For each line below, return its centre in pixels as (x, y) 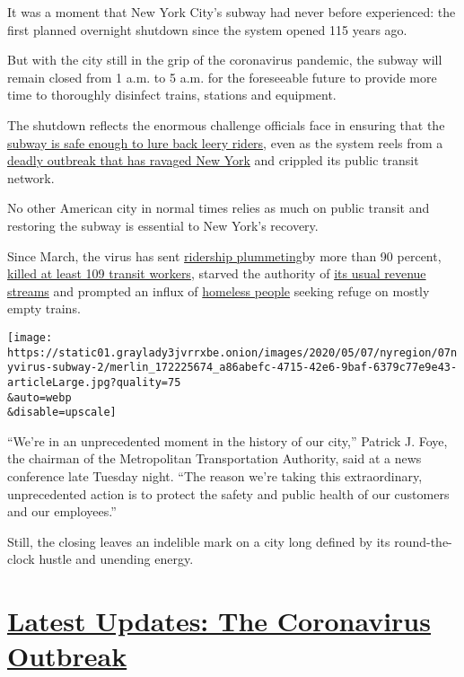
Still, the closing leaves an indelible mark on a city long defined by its (199, 541)
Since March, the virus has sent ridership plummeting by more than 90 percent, (224, 255)
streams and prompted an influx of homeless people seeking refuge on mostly (219, 290)
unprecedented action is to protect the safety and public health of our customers (228, 493)
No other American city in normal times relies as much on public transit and (219, 208)
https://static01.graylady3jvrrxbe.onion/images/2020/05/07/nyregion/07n (232, 352)
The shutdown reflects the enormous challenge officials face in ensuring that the (226, 124)
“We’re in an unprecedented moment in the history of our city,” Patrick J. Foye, (228, 440)
